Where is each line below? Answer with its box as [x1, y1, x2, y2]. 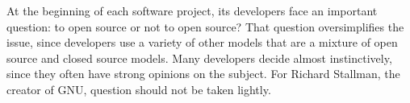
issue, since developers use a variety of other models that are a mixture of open [6, 34, 398, 51]
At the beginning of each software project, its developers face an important [6, 2, 378, 19]
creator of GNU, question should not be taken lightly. [6, 80, 271, 97]
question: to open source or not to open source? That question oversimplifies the [6, 18, 404, 35]
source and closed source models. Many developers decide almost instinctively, [6, 49, 392, 66]
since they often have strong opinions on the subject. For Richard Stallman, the [6, 65, 400, 82]
